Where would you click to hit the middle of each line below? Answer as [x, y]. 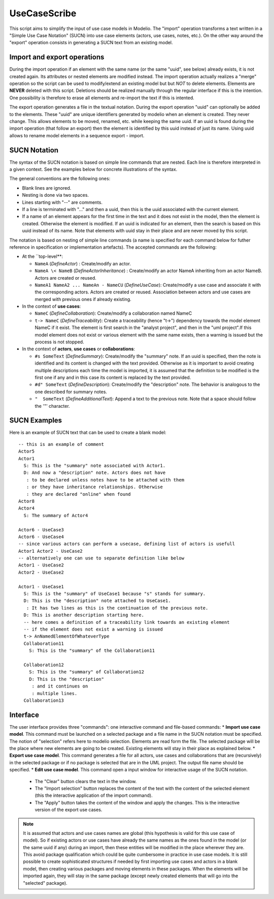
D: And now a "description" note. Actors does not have [95, 473]
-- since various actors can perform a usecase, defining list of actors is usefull [127, 544]
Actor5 [27, 452]
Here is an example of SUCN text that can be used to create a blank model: [88, 433]
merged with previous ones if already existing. [83, 299]
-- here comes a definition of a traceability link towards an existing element [127, 622]
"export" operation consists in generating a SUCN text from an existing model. [91, 43]
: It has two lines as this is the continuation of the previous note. [117, 608]
